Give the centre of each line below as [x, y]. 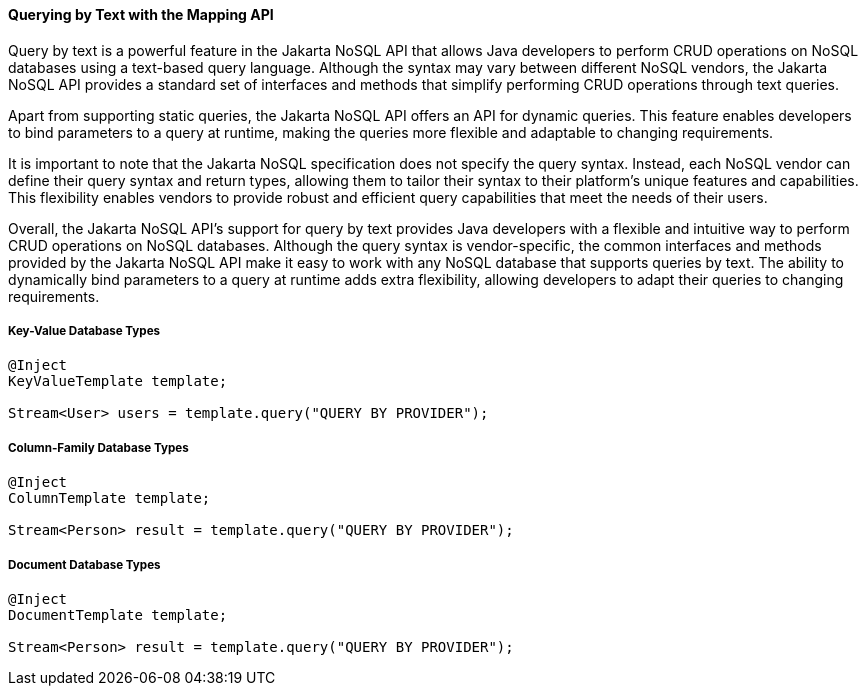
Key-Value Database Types [84, 331]
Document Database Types [84, 564]
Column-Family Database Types [98, 447]
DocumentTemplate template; [118, 614]
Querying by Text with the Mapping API [141, 14]
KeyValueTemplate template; [118, 381]
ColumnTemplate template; [109, 498]
